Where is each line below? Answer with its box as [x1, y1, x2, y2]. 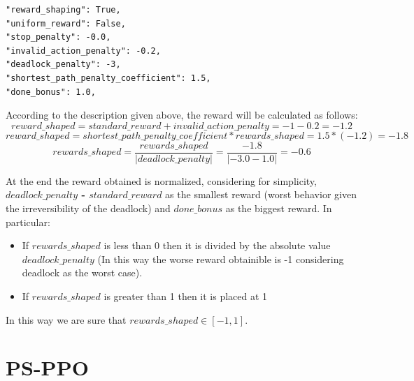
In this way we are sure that [6, 312, 127, 327]
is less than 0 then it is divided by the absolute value [103, 238, 331, 253]
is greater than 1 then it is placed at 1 [103, 288, 268, 303]
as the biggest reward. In [225, 201, 332, 215]
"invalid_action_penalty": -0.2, [6, 45, 161, 56]
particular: [6, 214, 50, 229]
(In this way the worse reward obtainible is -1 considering [97, 251, 344, 266]
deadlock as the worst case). [22, 265, 143, 280]
